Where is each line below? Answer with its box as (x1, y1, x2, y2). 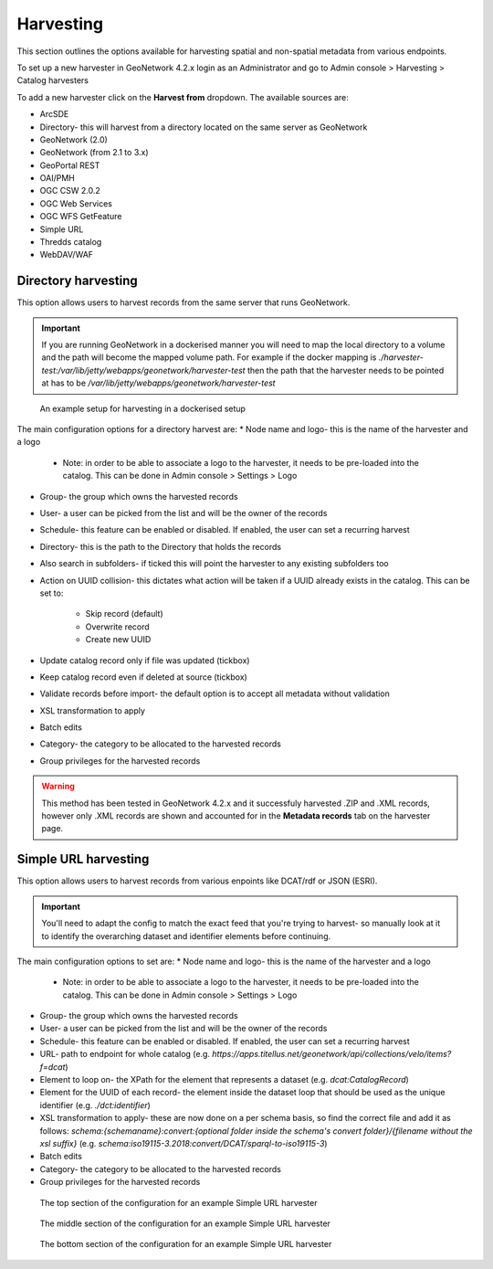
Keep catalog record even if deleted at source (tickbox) (39, 672, 248, 682)
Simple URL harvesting (16, 851, 150, 867)
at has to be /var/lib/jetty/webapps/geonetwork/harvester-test (41, 377, 276, 388)
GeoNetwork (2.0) (39, 133, 109, 145)
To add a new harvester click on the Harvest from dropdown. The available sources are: (16, 91, 349, 102)
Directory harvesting (16, 273, 138, 289)
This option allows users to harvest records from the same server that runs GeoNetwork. (16, 297, 351, 308)
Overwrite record (85, 621, 150, 632)
